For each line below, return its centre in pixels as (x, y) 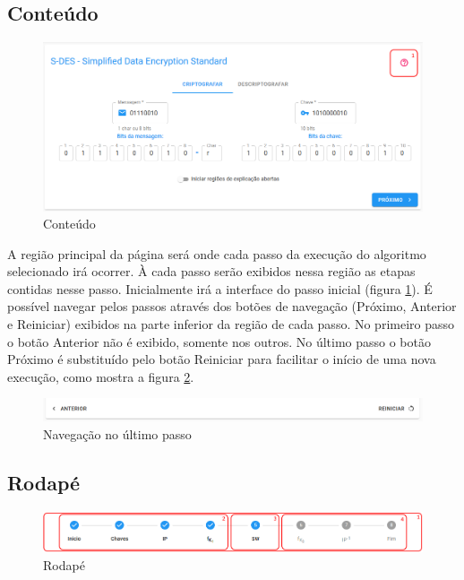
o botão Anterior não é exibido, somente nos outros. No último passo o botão (219, 341)
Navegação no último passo (117, 433)
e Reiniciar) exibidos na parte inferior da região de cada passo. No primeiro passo (231, 324)
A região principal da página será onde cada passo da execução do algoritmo (217, 253)
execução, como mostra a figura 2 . (101, 376)
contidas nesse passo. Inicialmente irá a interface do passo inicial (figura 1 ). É (220, 288)
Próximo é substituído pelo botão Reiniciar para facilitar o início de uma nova (222, 359)
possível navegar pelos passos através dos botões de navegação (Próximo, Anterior (232, 306)
